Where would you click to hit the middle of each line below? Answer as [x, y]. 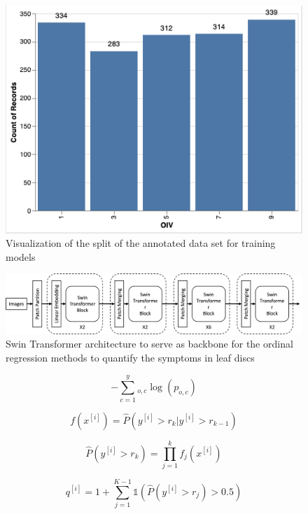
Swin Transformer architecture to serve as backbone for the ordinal [149, 344]
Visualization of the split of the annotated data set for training [141, 243]
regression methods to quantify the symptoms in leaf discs [130, 357]
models [21, 256]
